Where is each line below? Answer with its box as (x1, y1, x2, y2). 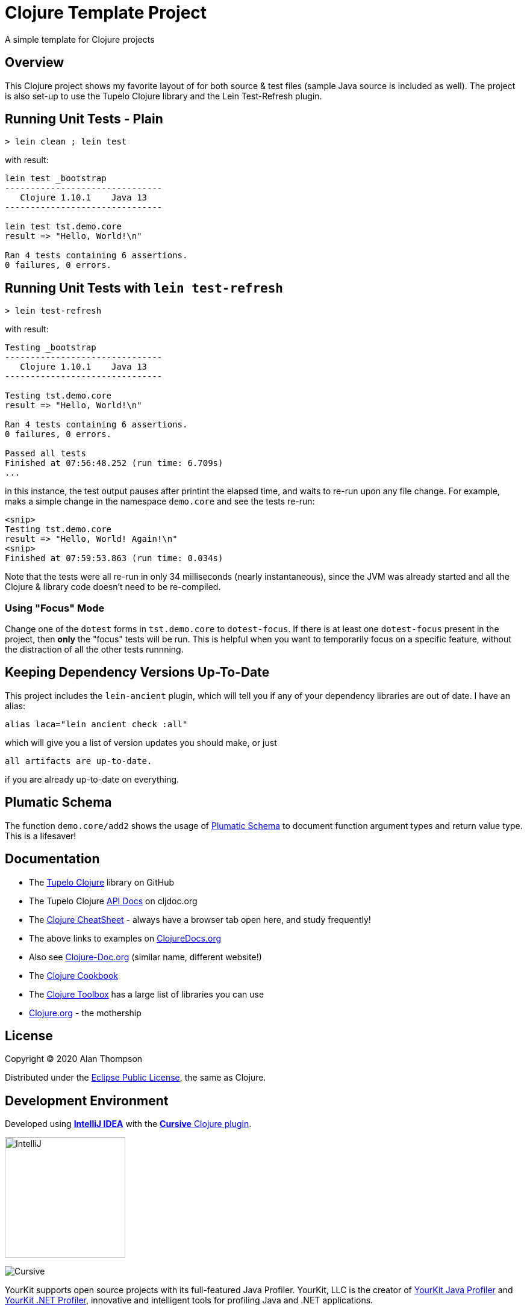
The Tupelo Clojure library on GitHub (29, 877, 175, 887)
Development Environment (5, 1093, 169, 1108)
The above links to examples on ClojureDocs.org (29, 933, 222, 943)
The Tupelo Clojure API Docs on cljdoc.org (29, 895, 198, 906)
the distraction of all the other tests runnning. (5, 644, 184, 655)
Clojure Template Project (5, 2, 207, 23)
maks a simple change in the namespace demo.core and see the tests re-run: (5, 496, 315, 507)
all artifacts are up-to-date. (5, 756, 152, 766)
